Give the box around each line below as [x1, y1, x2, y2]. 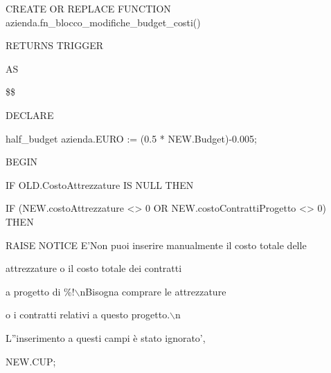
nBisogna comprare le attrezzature [80, 284, 226, 298]
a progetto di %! [6, 284, 75, 298]
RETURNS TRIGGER [6, 38, 103, 53]
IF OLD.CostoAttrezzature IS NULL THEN [6, 177, 194, 192]
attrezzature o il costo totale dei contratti [6, 261, 182, 275]
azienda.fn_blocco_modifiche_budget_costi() [6, 15, 201, 29]
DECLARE [6, 107, 54, 122]
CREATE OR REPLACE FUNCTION [6, 1, 171, 15]
